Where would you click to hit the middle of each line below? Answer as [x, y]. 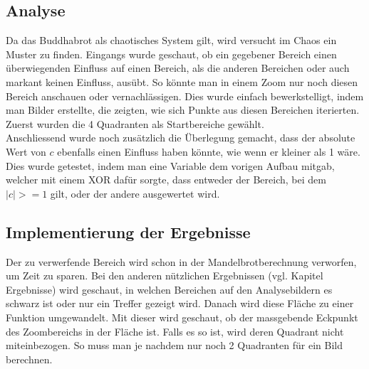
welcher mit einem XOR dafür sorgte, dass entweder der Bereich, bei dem [166, 180]
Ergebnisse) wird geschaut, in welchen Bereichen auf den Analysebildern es [169, 289]
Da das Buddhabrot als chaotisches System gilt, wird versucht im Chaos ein [171, 40]
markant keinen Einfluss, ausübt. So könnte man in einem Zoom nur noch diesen [182, 81]
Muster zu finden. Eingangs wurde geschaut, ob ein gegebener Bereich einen [171, 54]
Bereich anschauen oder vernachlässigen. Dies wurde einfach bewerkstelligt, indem [185, 96]
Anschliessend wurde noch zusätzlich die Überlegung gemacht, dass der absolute [181, 138]
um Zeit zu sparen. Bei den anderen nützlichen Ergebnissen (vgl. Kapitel [165, 276]
